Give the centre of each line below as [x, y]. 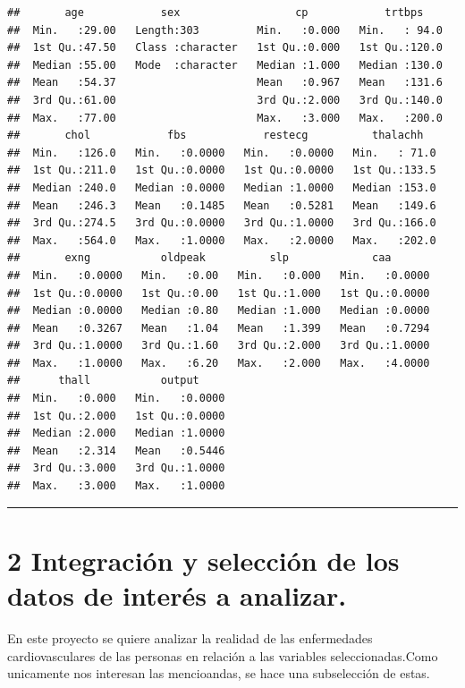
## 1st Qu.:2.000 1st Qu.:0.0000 [116, 416]
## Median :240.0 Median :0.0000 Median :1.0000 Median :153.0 [222, 187]
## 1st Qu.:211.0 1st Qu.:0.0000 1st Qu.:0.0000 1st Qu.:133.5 [222, 170]
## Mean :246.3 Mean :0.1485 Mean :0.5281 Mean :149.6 [222, 205]
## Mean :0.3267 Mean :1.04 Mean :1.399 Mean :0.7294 [219, 328]
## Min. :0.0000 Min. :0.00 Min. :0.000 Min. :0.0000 [219, 275]
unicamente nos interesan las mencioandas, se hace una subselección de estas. [219, 673]
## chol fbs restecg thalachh [216, 136]
